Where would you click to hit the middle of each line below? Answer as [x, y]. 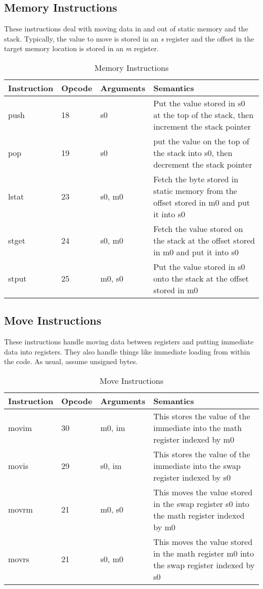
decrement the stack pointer [203, 164]
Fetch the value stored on [198, 228]
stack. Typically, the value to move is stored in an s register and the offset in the [129, 38]
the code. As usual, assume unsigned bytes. [71, 361]
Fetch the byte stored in [196, 179]
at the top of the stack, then [204, 114]
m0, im [113, 427]
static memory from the [195, 190]
